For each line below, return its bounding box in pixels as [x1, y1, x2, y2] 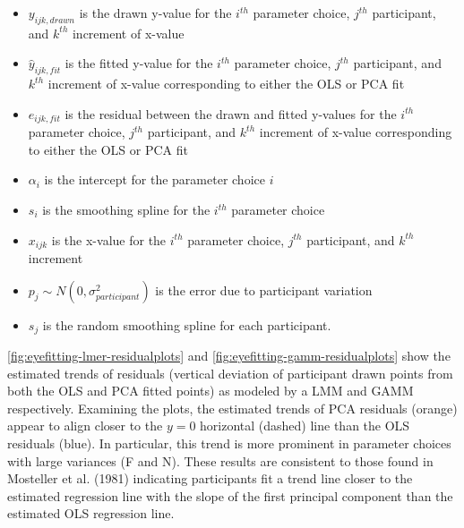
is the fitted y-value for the [64, 54, 213, 72]
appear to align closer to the [7, 416, 163, 435]
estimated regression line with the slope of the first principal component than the [7, 486, 453, 505]
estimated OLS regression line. [7, 504, 175, 523]
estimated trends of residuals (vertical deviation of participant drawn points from [7, 363, 453, 382]
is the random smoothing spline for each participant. [42, 315, 331, 334]
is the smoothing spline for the [42, 200, 211, 219]
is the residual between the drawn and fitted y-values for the [64, 104, 397, 123]
